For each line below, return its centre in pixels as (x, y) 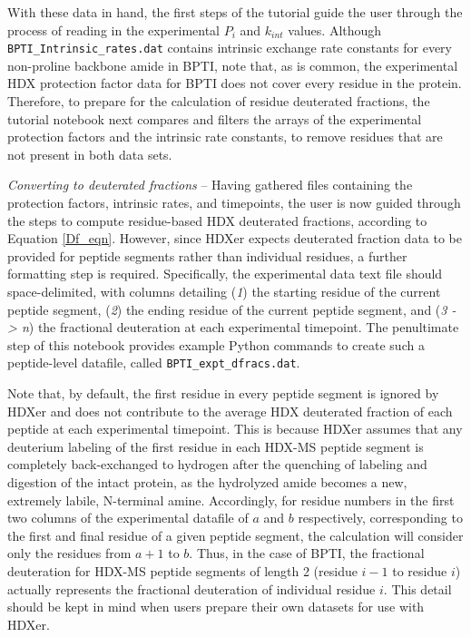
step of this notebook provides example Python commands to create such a (216, 344)
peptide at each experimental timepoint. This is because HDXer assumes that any (235, 429)
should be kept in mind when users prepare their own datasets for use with (216, 607)
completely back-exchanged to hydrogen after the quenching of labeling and (217, 464)
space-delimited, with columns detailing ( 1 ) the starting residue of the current (224, 291)
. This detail (417, 588)
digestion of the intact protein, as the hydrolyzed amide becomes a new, (207, 481)
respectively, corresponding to (380, 518)
